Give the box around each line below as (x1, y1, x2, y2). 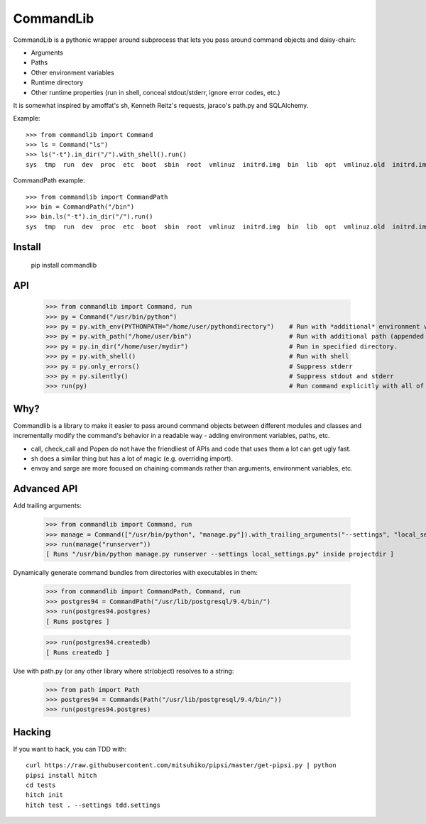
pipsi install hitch (26, 771, 97, 779)
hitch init (26, 791, 64, 799)
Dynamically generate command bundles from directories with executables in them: (13, 568, 258, 577)
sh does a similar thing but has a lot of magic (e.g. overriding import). (31, 454, 234, 463)
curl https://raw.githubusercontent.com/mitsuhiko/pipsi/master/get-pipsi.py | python (26, 762, 337, 769)
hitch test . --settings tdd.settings (26, 801, 161, 809)
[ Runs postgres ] (45, 617, 110, 625)
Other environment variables (31, 68, 115, 77)
